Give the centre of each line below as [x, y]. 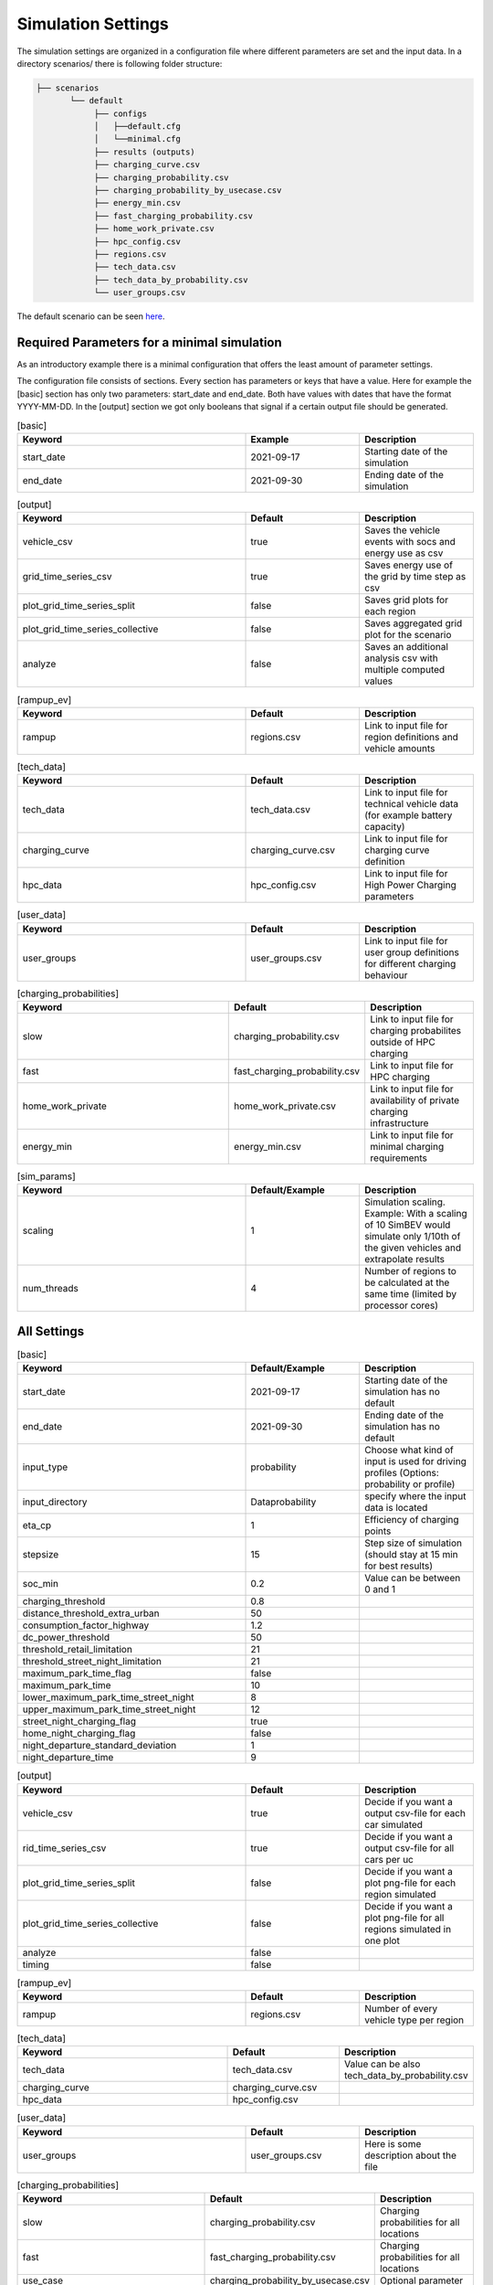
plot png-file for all [404, 1918]
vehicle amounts [399, 748]
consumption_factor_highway [86, 1625]
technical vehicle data [411, 804]
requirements [399, 1158]
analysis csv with [401, 658]
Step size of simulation [413, 1543]
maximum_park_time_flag [77, 1674]
